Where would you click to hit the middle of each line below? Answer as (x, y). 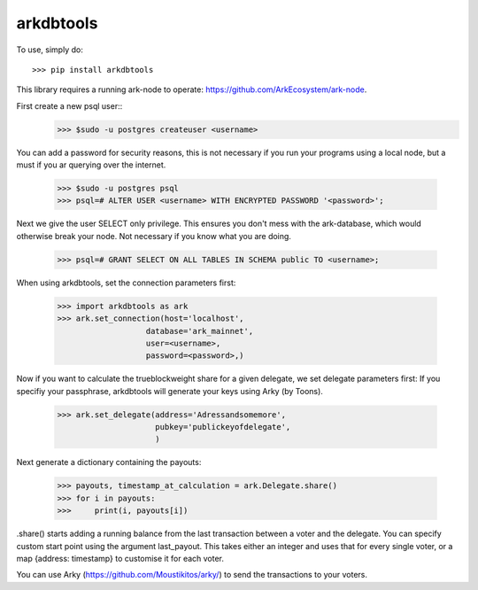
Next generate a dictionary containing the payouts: (109, 462)
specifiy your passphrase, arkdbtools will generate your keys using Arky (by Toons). (170, 391)
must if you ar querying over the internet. (91, 165)
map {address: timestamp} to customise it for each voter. (120, 559)
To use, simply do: (50, 50)
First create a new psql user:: (69, 105)
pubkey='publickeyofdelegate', (223, 427)
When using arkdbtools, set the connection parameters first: (126, 283)
